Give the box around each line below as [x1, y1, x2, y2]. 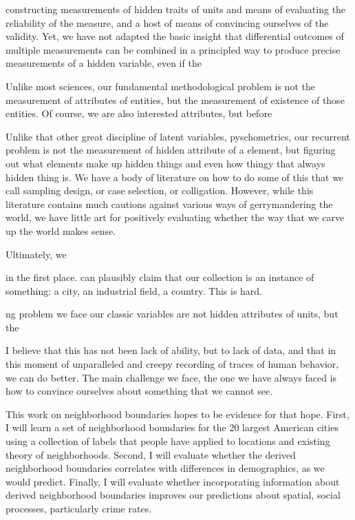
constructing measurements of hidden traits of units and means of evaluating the [6, 2, 346, 16]
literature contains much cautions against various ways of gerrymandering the [6, 196, 333, 211]
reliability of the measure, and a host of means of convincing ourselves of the [6, 15, 329, 30]
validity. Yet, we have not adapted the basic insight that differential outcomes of [6, 29, 344, 43]
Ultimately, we [6, 247, 67, 261]
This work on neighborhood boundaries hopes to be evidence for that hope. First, [6, 406, 349, 421]
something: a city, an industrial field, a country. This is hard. [6, 283, 263, 298]
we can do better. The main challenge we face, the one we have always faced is [6, 370, 337, 384]
